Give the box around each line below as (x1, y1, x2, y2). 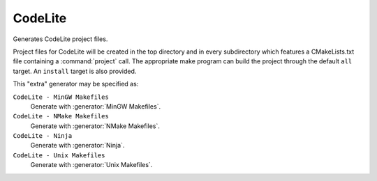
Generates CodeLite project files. (13, 35, 108, 43)
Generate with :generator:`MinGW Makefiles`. (30, 102, 161, 111)
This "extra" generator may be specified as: (13, 80, 139, 88)
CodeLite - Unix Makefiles (13, 151, 105, 159)
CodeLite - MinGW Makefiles (13, 93, 110, 101)
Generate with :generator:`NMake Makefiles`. (30, 122, 160, 130)
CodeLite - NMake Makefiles (13, 112, 110, 120)
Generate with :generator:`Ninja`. (30, 141, 125, 150)
